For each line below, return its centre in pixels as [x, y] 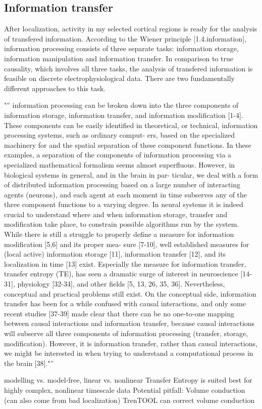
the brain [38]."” [29, 363]
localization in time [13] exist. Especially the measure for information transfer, [125, 263]
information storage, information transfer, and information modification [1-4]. [124, 115]
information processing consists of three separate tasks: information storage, [121, 48]
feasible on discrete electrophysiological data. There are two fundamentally [119, 78]
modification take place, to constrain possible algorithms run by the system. [122, 224]
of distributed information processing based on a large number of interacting [122, 185]
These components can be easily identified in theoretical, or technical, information [131, 125]
